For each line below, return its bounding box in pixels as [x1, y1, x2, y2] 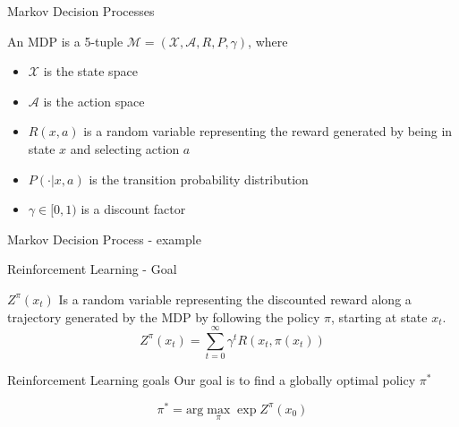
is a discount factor [81, 200, 186, 218]
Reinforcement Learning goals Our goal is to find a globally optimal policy [7, 371, 416, 389]
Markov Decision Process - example [7, 229, 201, 248]
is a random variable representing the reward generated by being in [83, 122, 453, 141]
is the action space [43, 91, 145, 110]
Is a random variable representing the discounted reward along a [58, 289, 412, 308]
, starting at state [331, 307, 428, 326]
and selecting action [70, 139, 180, 158]
